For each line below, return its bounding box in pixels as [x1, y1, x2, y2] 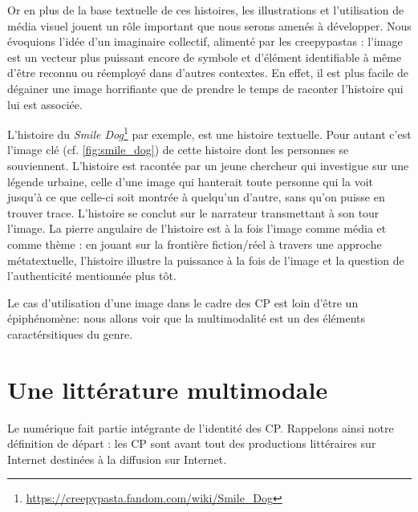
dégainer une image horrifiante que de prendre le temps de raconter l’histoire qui [7, 79, 404, 96]
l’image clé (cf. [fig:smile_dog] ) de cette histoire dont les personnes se [7, 141, 349, 158]
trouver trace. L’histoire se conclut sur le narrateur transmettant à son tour [7, 204, 379, 221]
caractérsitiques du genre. [7, 325, 133, 342]
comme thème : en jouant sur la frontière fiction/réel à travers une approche [7, 235, 382, 252]
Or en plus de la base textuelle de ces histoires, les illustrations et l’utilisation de [7, 2, 404, 18]
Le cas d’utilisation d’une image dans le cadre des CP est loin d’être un [7, 294, 359, 311]
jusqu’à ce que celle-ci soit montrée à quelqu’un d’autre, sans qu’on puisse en [7, 189, 385, 205]
